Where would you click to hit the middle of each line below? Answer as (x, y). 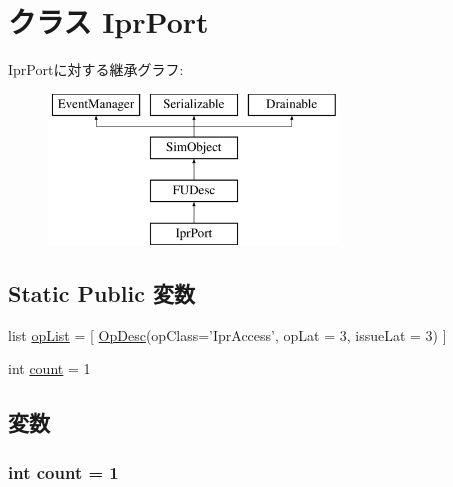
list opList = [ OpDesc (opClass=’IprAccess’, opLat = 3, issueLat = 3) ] (227, 334)
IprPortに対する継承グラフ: (96, 69)
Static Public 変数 (101, 292)
